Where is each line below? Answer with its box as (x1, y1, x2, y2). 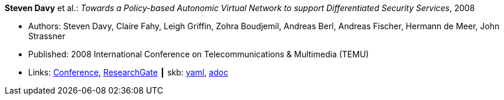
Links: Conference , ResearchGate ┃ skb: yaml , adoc (28, 67, 228, 77)
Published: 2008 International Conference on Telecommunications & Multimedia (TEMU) (28, 49, 369, 59)
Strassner (28, 31, 66, 41)
